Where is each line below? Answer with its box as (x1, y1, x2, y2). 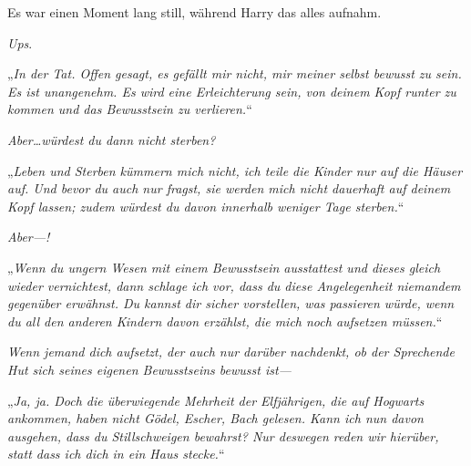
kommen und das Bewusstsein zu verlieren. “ (7, 99, 252, 119)
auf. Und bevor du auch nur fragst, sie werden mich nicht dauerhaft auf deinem (7, 179, 451, 198)
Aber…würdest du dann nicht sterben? (7, 129, 216, 149)
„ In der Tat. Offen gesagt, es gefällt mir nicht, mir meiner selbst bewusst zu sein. (7, 64, 462, 83)
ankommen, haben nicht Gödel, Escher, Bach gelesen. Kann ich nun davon (7, 409, 424, 428)
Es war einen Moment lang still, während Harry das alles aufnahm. (7, 3, 382, 21)
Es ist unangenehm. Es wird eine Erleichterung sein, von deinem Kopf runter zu (7, 81, 456, 100)
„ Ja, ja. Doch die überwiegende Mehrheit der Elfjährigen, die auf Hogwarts (7, 390, 425, 409)
